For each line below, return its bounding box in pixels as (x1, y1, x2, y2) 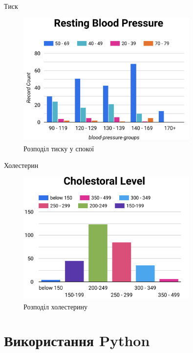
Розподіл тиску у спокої (23, 143, 94, 154)
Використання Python (4, 330, 150, 350)
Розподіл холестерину (23, 302, 88, 312)
